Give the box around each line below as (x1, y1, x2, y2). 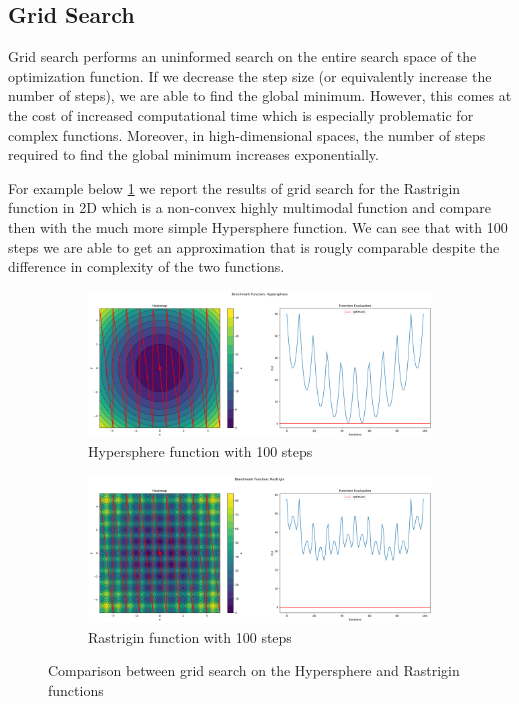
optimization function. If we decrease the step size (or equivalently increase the (8, 65, 492, 86)
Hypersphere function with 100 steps (88, 441, 313, 462)
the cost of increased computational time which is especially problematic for (8, 104, 474, 125)
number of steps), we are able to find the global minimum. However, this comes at (8, 85, 512, 106)
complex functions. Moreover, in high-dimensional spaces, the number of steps (8, 124, 486, 145)
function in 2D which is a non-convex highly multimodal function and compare (8, 197, 491, 218)
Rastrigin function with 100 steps (88, 626, 292, 647)
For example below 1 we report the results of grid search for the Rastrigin (8, 177, 461, 198)
